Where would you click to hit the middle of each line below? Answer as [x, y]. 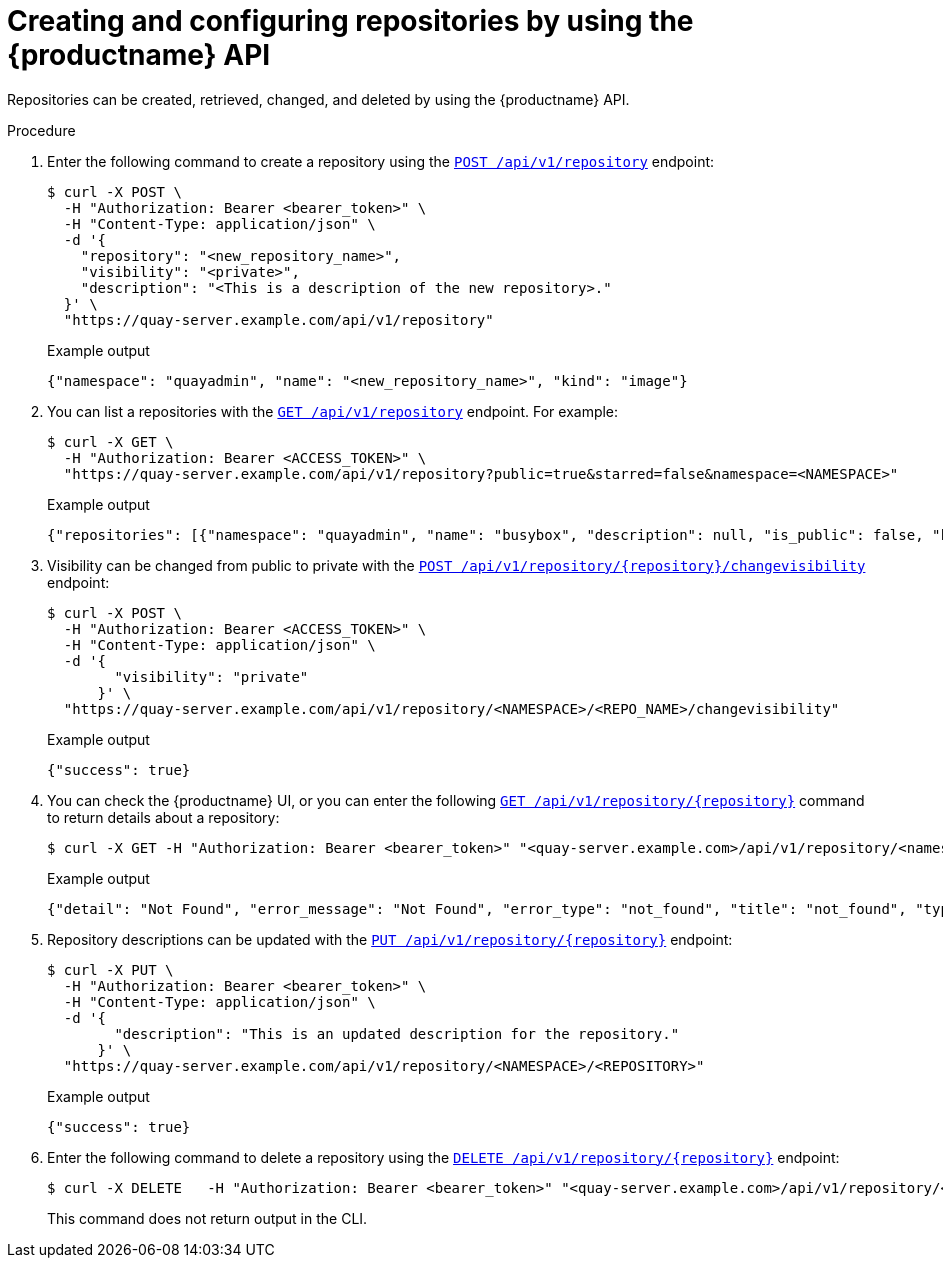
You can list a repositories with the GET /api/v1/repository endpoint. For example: [333, 411]
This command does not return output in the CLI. [207, 1218]
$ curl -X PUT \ [110, 969]
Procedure [41, 130]
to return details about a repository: [163, 817]
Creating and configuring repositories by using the [350, 21]
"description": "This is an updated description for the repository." [397, 1033]
